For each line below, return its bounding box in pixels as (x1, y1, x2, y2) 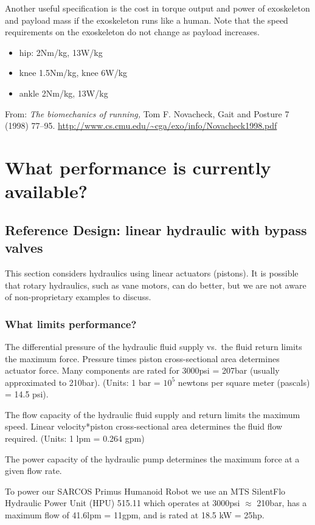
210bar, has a (257, 496, 307, 509)
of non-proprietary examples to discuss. (5, 290, 151, 303)
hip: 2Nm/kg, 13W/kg (19, 46, 103, 58)
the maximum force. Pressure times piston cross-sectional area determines (5, 352, 280, 365)
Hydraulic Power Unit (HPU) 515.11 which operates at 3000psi (5, 496, 240, 509)
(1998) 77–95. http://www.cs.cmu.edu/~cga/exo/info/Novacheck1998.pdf (5, 119, 277, 132)
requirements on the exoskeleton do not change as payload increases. (5, 26, 260, 38)
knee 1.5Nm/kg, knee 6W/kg (19, 66, 128, 79)
